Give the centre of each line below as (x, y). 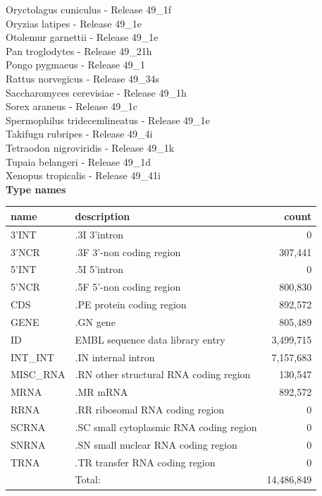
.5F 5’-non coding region (128, 287)
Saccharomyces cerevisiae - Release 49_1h (96, 92)
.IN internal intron (115, 357)
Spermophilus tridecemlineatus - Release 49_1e (108, 120)
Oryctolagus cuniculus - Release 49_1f (88, 9)
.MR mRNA (101, 392)
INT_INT (32, 357)
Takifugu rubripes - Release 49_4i (79, 134)
